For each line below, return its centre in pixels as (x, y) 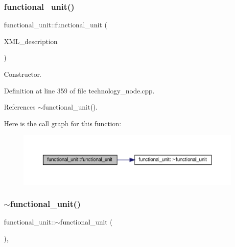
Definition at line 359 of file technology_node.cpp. (79, 90)
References (20, 107)
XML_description (31, 41)
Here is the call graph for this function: (63, 123)
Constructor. (23, 74)
